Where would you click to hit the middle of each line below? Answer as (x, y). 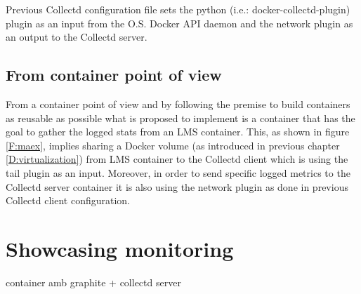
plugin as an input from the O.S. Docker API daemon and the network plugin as (179, 23)
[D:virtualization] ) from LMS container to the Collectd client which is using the (177, 159)
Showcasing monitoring (120, 248)
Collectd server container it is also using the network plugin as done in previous (177, 186)
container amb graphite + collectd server (93, 282)
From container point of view (114, 75)
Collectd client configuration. (68, 200)
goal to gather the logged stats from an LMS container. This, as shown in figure (178, 132)
